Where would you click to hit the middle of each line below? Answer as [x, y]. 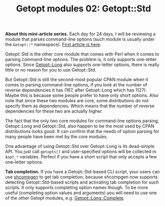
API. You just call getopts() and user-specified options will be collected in [81, 151]
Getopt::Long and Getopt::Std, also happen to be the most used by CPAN [80, 126]
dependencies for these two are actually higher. [54, 111]
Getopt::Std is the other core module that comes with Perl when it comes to [82, 54]
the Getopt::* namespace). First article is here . [53, 45]
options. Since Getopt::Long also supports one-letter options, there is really [82, 65]
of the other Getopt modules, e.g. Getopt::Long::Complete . [65, 198]
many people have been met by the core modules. [56, 137]
